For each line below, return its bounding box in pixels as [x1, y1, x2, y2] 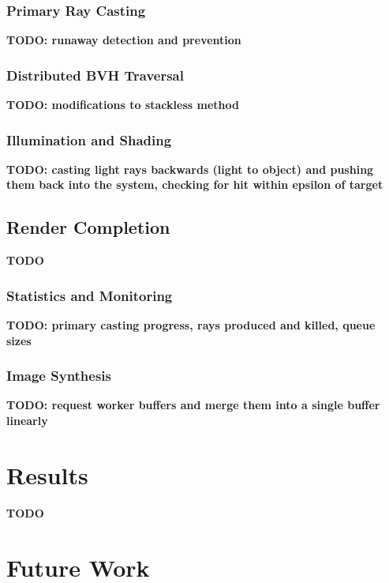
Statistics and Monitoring [6, 285, 173, 305]
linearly [6, 412, 48, 429]
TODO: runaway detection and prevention [6, 32, 241, 48]
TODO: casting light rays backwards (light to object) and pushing [6, 160, 374, 177]
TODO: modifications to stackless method [6, 96, 239, 113]
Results [6, 458, 88, 491]
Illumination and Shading [6, 130, 172, 149]
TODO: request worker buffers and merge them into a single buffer [6, 397, 380, 413]
